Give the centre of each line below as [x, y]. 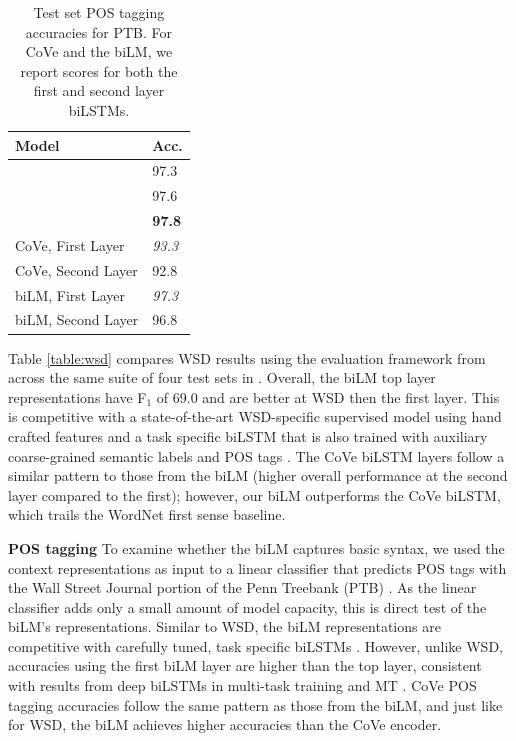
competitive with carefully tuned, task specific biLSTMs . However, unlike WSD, [255, 645]
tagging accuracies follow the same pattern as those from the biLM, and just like [255, 704]
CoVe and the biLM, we [99, 51]
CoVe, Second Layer [76, 269]
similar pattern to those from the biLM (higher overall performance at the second [258, 475]
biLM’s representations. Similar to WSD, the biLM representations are [224, 626]
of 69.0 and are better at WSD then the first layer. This [328, 396]
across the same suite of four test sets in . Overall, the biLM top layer [222, 377]
